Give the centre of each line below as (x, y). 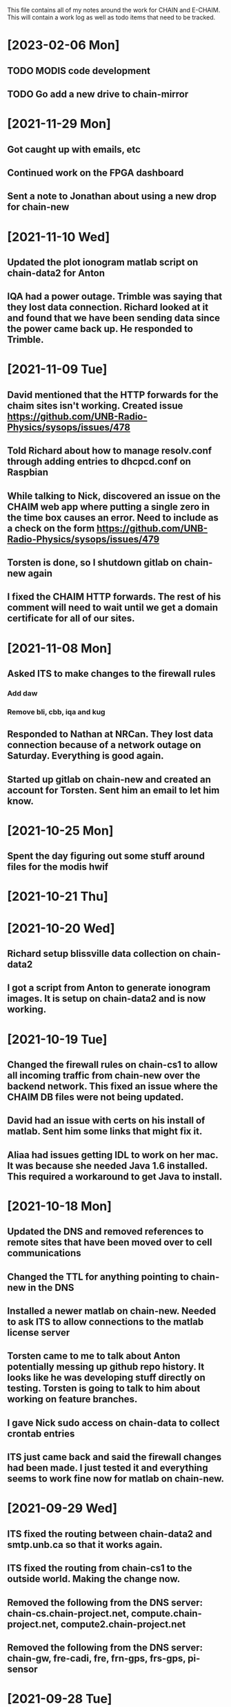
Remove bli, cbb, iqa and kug (56, 711)
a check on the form (51, 528)
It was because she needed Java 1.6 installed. (108, 1165)
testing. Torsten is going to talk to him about (104, 1389)
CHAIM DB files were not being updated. (96, 1097)
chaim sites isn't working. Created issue (95, 405)
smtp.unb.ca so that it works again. (85, 1545)
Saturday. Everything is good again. (86, 756)
